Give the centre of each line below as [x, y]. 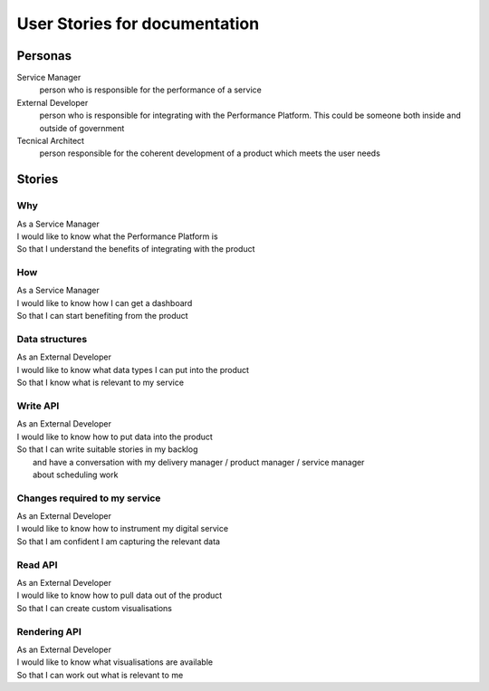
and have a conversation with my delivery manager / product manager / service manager [199, 462]
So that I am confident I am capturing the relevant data [119, 541]
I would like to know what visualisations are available [115, 662]
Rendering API [49, 631]
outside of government [82, 128]
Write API [38, 406]
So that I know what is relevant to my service [101, 383]
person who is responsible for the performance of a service [150, 90]
